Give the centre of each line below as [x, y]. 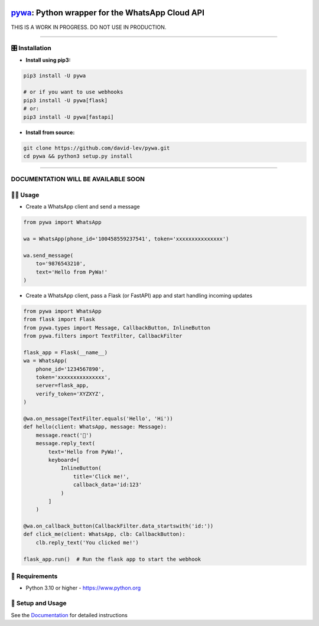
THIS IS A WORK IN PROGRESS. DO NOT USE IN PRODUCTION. [89, 27]
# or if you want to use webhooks [73, 92]
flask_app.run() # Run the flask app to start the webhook [112, 559]
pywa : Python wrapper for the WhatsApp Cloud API [108, 13]
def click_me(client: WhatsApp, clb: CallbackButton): [104, 534]
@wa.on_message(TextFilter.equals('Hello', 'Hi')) [98, 419]
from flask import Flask [59, 319]
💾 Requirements [34, 576]
